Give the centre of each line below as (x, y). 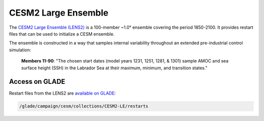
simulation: (20, 50)
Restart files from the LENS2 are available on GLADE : (62, 93)
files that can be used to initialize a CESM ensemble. (62, 34)
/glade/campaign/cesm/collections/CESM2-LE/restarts (84, 106)
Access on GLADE (37, 82)
